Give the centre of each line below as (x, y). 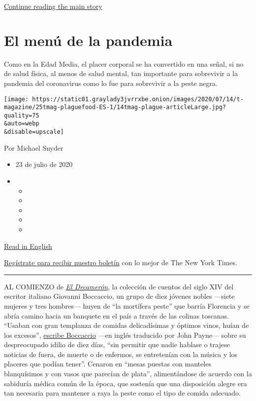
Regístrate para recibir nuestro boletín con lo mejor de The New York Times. (121, 262)
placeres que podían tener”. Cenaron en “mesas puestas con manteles (108, 364)
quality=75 (22, 115)
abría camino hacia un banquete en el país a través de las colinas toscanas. (117, 315)
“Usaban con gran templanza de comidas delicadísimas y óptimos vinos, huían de (127, 325)
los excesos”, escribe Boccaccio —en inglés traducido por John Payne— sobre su (125, 335)
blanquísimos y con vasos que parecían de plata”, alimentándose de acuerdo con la (128, 374)
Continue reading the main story (53, 6)
